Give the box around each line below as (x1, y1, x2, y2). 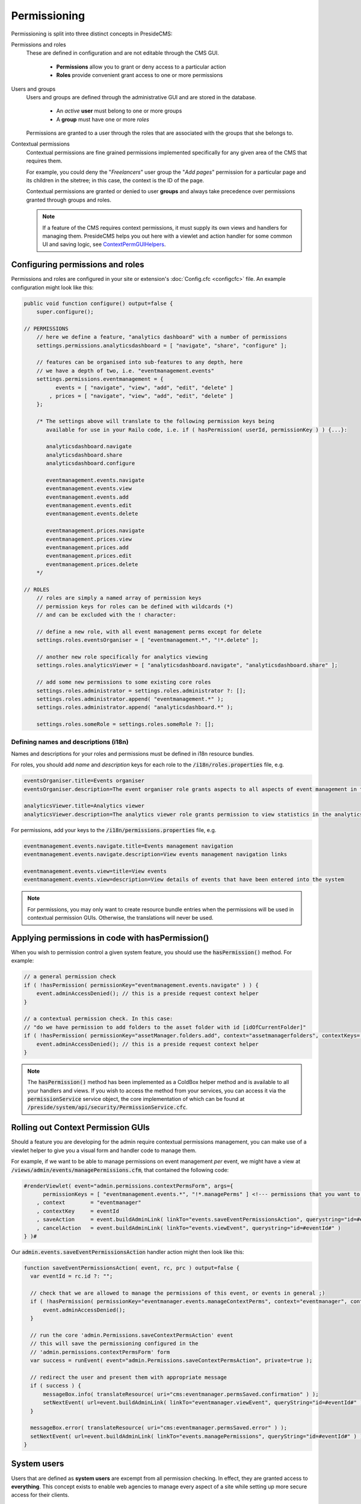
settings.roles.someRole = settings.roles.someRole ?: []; (36, 721, 215, 728)
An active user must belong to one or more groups (56, 107, 182, 114)
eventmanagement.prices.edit (46, 552, 132, 559)
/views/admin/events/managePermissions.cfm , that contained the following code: (11, 1166, 229, 1173)
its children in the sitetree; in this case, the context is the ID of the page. (26, 177, 205, 184)
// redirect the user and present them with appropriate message (30, 1373, 227, 1381)
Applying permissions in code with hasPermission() (11, 932, 209, 943)
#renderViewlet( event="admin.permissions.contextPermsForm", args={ (23, 1182, 233, 1189)
